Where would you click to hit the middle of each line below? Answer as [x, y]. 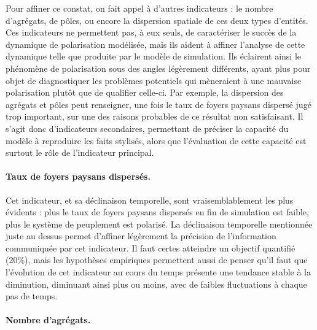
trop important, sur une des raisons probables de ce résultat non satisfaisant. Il [155, 116]
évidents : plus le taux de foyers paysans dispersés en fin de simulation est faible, [157, 212]
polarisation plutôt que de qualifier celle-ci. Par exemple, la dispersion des [145, 92]
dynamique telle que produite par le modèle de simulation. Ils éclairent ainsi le [154, 56]
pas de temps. [32, 296]
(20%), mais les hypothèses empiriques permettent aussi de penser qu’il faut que [157, 260]
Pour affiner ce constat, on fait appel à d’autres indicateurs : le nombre [139, 8]
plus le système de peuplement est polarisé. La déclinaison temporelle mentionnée [159, 224]
